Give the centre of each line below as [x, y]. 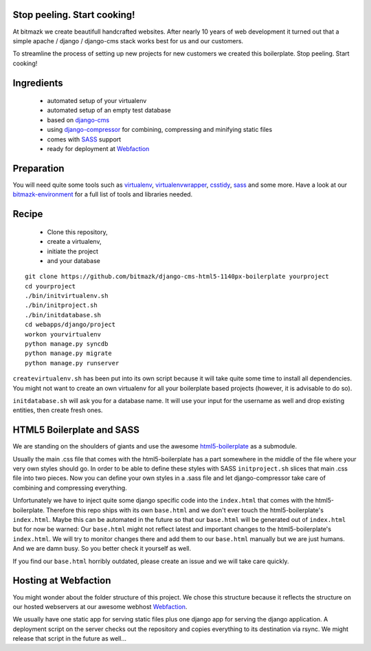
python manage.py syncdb [67, 344]
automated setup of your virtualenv [97, 101]
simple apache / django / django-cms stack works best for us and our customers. [128, 41]
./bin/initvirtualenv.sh [67, 296]
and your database [74, 260]
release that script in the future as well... [70, 639]
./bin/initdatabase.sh [63, 315]
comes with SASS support [84, 139]
